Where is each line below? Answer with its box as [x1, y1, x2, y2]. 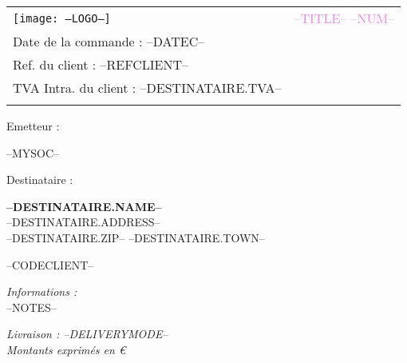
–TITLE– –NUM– [294, 9, 395, 27]
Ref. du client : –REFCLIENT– [13, 55, 189, 74]
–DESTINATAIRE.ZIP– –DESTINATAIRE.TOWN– [6, 229, 265, 245]
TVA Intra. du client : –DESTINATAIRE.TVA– [13, 78, 282, 97]
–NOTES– [6, 298, 57, 315]
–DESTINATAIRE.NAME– [6, 197, 162, 214]
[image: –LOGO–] [13, 11, 111, 25]
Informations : [6, 283, 77, 300]
